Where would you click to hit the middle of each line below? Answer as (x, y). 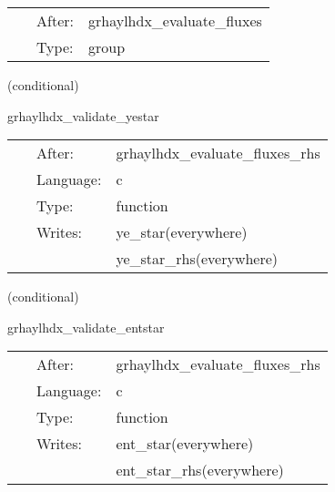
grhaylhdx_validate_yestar (83, 115)
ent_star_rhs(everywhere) (200, 470)
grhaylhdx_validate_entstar (86, 327)
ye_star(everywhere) (182, 232)
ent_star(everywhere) (185, 444)
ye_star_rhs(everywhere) (197, 259)
